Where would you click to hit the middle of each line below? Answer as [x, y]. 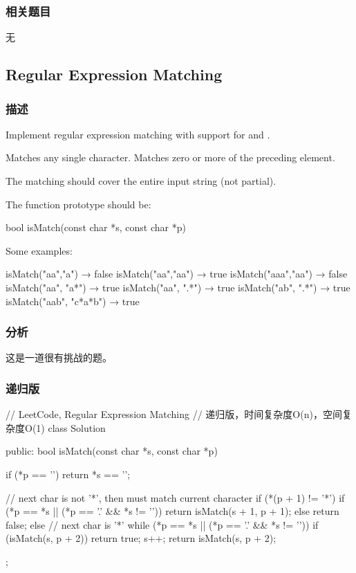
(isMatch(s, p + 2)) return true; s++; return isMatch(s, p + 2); [141, 538]
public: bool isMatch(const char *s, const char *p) [112, 451]
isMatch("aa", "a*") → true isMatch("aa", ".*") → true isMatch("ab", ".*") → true [178, 287]
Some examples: [39, 250]
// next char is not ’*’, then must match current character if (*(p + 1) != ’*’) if [175, 497]
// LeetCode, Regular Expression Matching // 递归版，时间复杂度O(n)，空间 [174, 414]
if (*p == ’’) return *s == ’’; [68, 474]
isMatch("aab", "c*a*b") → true [73, 301]
